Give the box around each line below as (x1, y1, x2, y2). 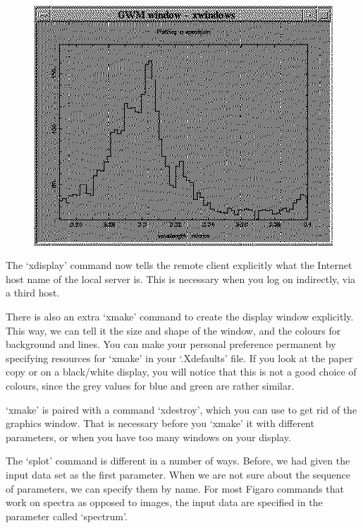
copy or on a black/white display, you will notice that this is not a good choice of (6, 364, 357, 379)
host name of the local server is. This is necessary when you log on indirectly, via (6, 271, 356, 286)
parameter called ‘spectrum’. (6, 508, 128, 523)
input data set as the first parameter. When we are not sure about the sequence (6, 467, 350, 481)
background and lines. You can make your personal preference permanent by (6, 337, 336, 352)
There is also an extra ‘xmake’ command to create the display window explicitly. (6, 309, 354, 323)
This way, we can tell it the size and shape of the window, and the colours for (6, 323, 341, 337)
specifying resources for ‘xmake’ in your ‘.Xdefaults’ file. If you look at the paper (6, 350, 353, 365)
